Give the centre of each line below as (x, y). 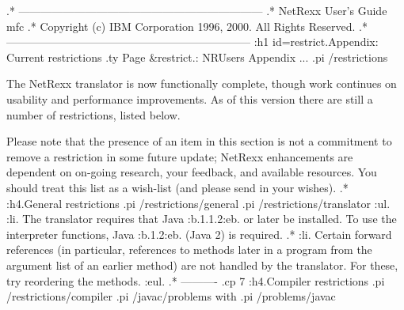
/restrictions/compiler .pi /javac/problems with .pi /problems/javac (171, 296)
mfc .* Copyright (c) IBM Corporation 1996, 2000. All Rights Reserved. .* (187, 26)
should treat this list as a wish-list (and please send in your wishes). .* (177, 187)
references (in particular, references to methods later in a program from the (189, 250)
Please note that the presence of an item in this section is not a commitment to (199, 141)
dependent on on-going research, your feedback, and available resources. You (192, 172)
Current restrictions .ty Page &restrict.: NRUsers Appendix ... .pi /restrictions (197, 57)
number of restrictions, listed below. (93, 114)
